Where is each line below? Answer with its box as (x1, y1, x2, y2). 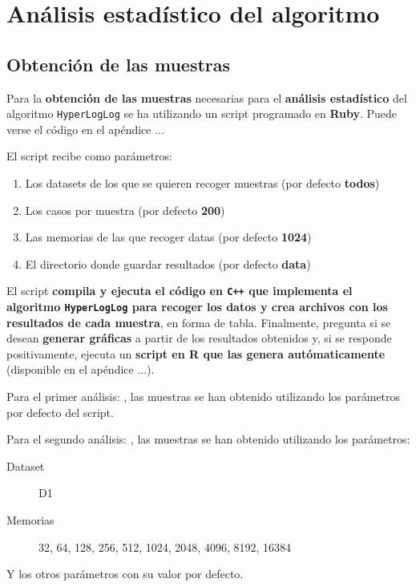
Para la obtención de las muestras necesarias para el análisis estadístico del (6, 89, 407, 106)
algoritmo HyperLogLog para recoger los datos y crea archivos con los (6, 298, 388, 315)
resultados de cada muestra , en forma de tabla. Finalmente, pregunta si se (6, 314, 391, 330)
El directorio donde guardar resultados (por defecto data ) (25, 255, 311, 272)
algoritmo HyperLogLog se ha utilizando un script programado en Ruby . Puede (6, 105, 398, 122)
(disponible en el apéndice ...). (6, 361, 155, 378)
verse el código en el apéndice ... (6, 120, 164, 137)
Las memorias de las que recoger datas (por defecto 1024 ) (25, 229, 312, 245)
